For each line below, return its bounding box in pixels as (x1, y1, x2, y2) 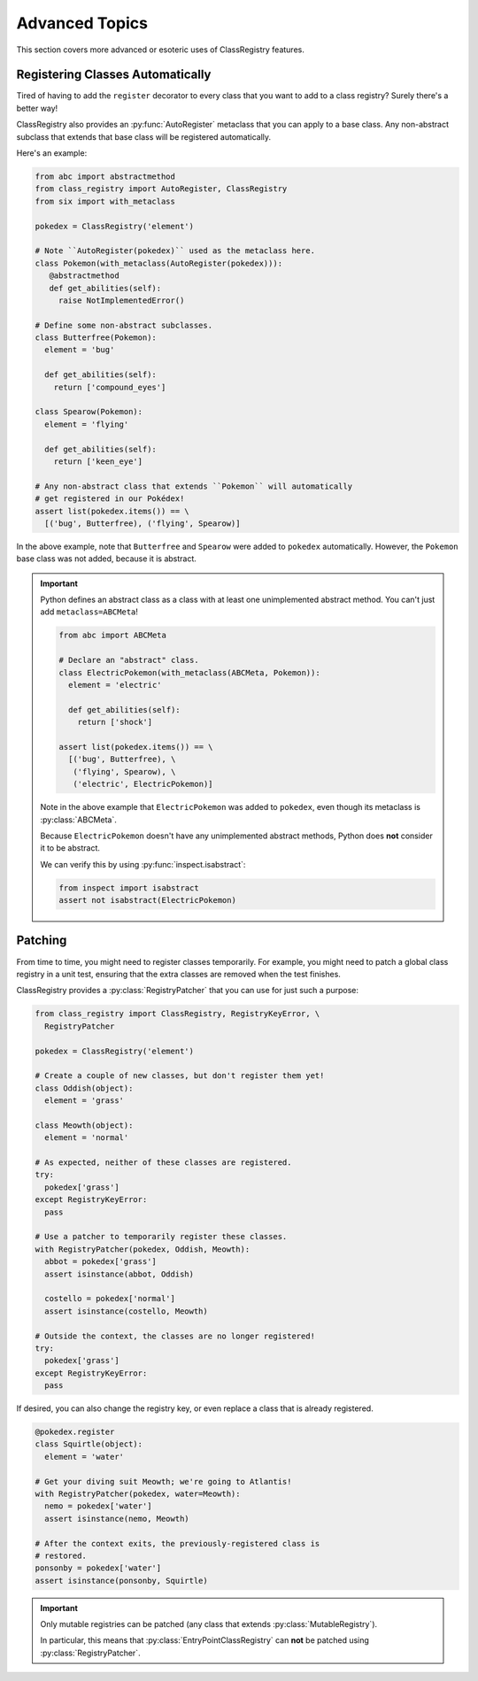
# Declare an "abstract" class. (58, 655, 199, 666)
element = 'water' (44, 1452, 124, 1461)
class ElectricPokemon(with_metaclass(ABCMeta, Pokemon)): (58, 667, 320, 677)
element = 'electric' (67, 680, 163, 690)
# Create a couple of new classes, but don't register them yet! (35, 1071, 325, 1081)
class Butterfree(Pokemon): (35, 333, 157, 343)
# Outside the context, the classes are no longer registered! (35, 1330, 316, 1341)
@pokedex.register (35, 1427, 115, 1438)
